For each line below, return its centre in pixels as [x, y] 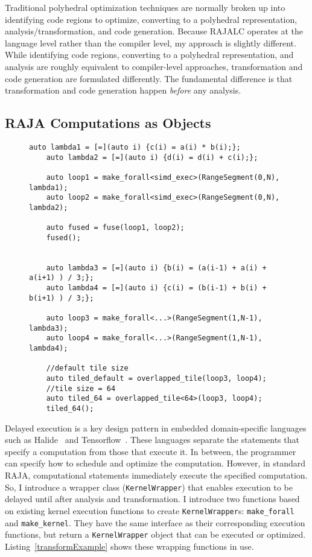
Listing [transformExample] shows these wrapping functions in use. [129, 546]
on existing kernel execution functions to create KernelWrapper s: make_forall [150, 510]
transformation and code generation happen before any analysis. [123, 90]
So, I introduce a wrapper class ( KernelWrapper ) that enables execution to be [149, 487]
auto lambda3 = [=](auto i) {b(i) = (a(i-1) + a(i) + [156, 268]
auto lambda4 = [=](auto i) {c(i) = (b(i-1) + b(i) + [156, 288]
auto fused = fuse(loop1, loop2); [115, 228]
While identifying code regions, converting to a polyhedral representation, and [149, 55]
